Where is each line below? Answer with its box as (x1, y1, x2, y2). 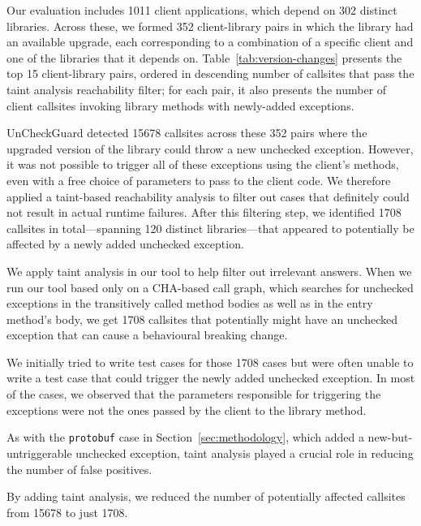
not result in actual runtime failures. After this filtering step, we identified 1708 (6, 204, 402, 221)
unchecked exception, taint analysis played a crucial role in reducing (75, 444, 414, 461)
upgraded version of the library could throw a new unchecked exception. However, (6, 140, 414, 157)
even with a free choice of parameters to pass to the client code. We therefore (6, 171, 391, 188)
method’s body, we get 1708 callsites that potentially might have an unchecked (6, 310, 398, 327)
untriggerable (6, 444, 72, 461)
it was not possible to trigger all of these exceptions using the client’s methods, (6, 156, 399, 173)
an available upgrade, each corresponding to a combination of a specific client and (6, 33, 414, 50)
